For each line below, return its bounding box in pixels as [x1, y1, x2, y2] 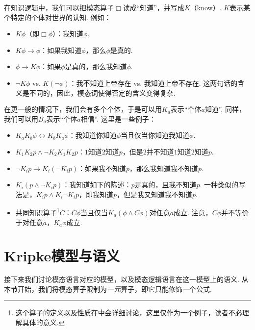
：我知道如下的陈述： [62, 179, 131, 190]
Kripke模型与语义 [4, 246, 120, 266]
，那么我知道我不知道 [129, 163, 199, 173]
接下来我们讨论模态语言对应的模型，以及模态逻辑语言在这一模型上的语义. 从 [4, 274, 249, 284]
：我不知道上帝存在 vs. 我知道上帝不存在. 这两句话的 [69, 77, 238, 88]
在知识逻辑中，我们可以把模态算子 [4, 2, 114, 12]
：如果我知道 [40, 45, 82, 55]
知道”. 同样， [204, 104, 246, 114]
